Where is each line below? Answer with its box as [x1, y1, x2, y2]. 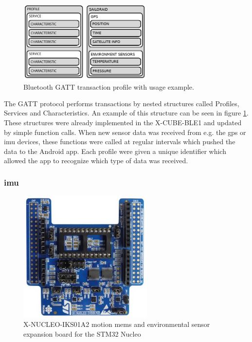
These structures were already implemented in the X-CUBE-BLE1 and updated [4, 117, 242, 128]
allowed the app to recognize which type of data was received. [4, 155, 188, 166]
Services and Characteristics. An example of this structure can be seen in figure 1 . [4, 108, 249, 118]
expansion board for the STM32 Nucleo [23, 328, 141, 339]
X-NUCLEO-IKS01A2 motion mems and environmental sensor [23, 319, 210, 329]
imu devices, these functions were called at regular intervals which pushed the [4, 136, 235, 147]
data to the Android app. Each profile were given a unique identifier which [4, 146, 226, 156]
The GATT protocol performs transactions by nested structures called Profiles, [4, 98, 239, 108]
